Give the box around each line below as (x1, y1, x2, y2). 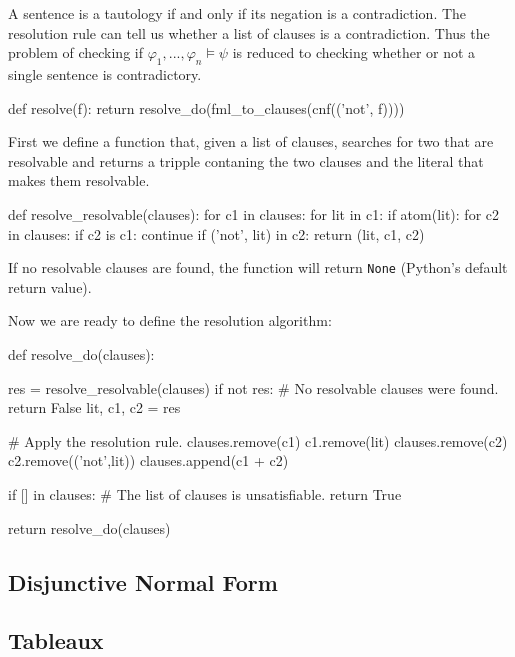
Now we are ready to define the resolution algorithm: (8, 310, 332, 331)
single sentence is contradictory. (8, 63, 202, 84)
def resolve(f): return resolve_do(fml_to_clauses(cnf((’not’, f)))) (8, 97, 405, 118)
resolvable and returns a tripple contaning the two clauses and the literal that (8, 150, 484, 171)
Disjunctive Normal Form (8, 566, 278, 597)
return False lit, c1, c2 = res (8, 397, 181, 418)
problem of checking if (8, 42, 143, 63)
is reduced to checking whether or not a (232, 42, 476, 63)
